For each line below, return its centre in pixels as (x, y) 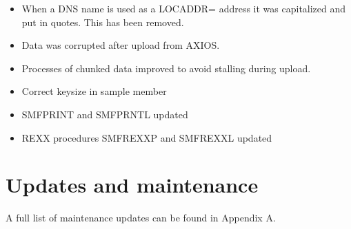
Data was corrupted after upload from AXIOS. (121, 45)
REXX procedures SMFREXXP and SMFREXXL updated (147, 137)
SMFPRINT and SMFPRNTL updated (105, 114)
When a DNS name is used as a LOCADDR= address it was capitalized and (184, 8)
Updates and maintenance (132, 185)
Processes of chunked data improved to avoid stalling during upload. (166, 68)
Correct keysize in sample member (94, 91)
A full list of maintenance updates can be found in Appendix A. (141, 218)
